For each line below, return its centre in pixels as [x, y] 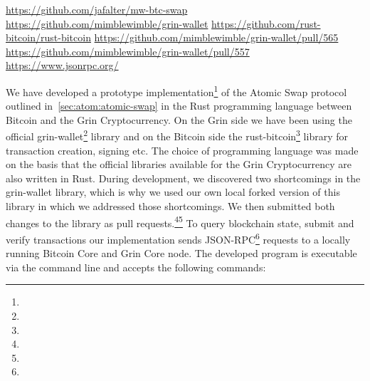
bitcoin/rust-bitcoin [48, 37]
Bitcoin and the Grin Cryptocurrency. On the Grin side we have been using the [179, 119]
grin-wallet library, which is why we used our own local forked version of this [173, 192]
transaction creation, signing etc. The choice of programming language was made [182, 150]
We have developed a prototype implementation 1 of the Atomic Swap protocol [176, 90]
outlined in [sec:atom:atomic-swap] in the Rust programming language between [179, 106]
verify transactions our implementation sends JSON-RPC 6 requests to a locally [178, 238]
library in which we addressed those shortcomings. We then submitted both [170, 206]
